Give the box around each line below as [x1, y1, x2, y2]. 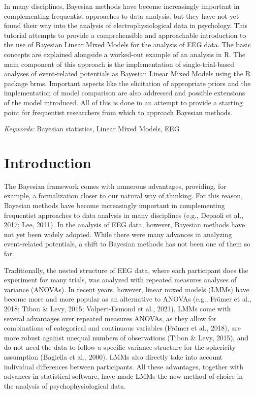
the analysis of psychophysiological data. [4, 380, 126, 391]
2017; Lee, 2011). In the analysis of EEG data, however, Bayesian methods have [4, 219, 245, 230]
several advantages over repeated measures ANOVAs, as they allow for [4, 313, 217, 323]
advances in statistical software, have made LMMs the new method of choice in [4, 371, 243, 381]
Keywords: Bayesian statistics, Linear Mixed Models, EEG [4, 123, 180, 134]
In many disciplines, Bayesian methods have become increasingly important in [4, 1, 240, 11]
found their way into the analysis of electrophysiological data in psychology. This [4, 20, 248, 30]
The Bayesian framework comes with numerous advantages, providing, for [4, 181, 226, 191]
